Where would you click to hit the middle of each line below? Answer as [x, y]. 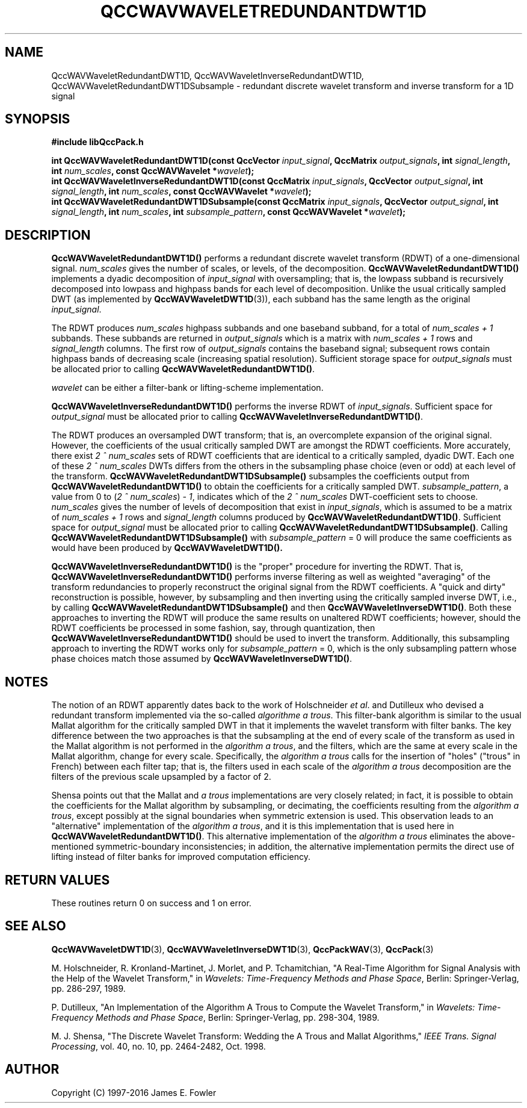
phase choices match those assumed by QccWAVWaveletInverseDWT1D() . [202, 659]
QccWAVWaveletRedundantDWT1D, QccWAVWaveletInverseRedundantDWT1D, [208, 75]
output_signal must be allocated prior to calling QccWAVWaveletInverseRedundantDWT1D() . [237, 417]
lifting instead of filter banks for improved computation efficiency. [181, 857]
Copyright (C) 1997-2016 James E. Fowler [134, 1092]
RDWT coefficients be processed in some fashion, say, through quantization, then [213, 628]
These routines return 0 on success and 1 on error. [151, 903]
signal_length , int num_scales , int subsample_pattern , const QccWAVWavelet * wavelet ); [229, 212]
